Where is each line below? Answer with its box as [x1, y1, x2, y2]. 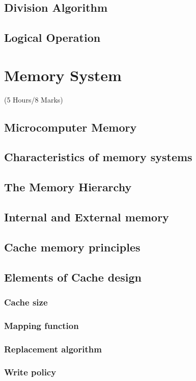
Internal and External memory [4, 209, 169, 225]
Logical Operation [4, 30, 101, 45]
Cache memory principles [4, 239, 141, 255]
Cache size [4, 295, 48, 308]
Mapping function [4, 319, 79, 332]
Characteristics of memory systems [4, 149, 192, 165]
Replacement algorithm [4, 342, 102, 355]
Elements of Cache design [4, 269, 142, 285]
